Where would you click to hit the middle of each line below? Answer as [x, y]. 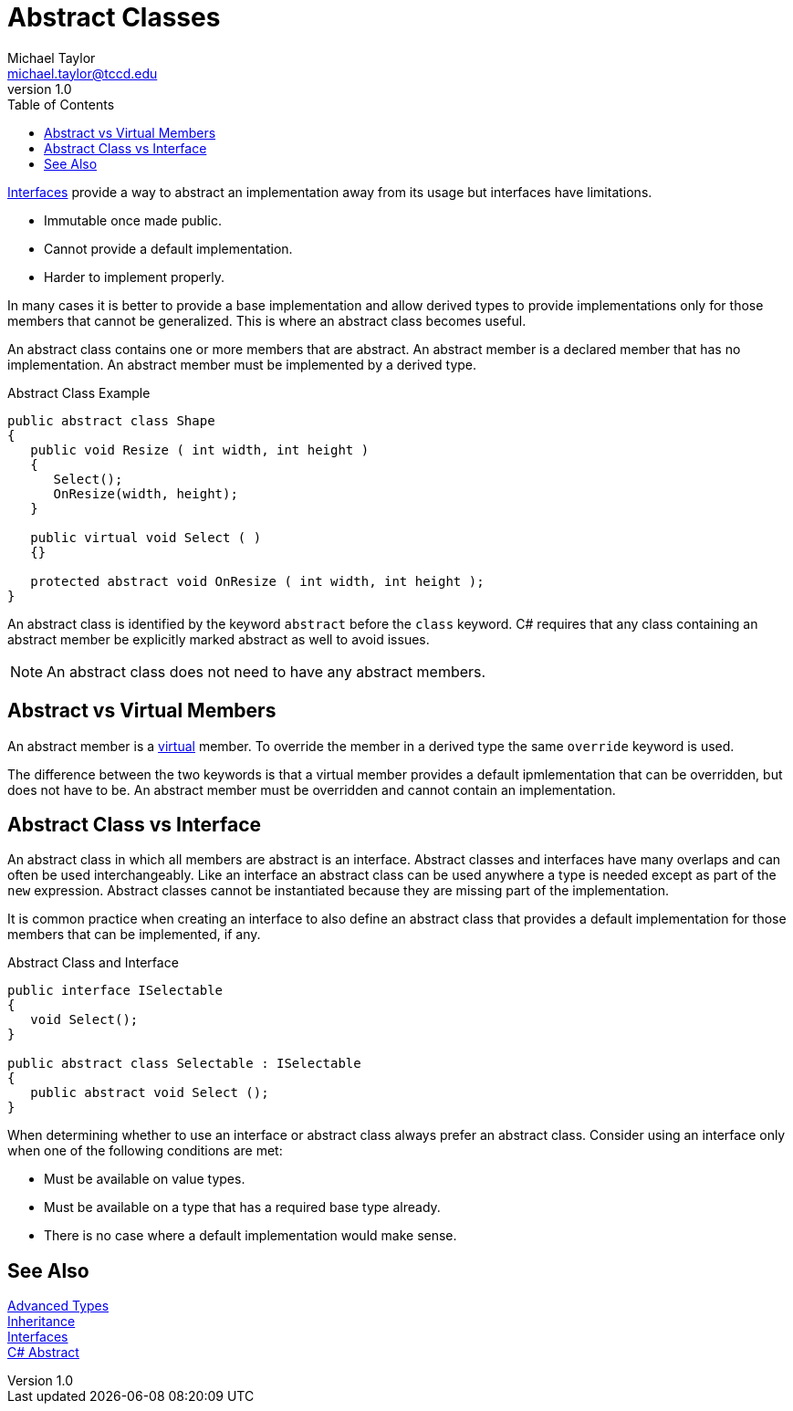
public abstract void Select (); [150, 1093]
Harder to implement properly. [134, 277]
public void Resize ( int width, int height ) [200, 449]
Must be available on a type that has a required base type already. [242, 1207]
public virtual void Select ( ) [146, 537]
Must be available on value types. [145, 1179]
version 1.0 [40, 89]
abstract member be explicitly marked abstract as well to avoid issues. [219, 639]
